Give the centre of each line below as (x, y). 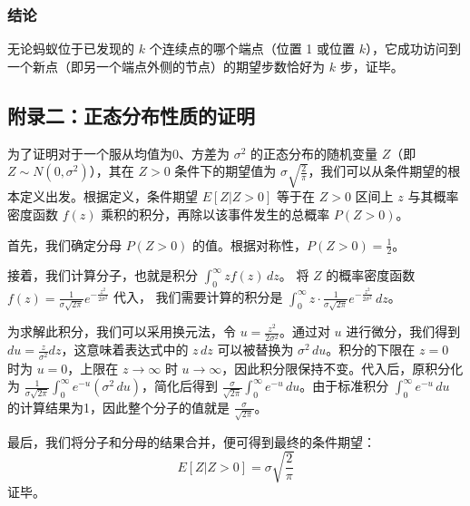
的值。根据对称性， (250, 244)
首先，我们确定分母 (64, 244)
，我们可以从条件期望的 (378, 171)
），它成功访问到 (413, 49)
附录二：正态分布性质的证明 (131, 115)
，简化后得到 (180, 386)
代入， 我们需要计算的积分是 (198, 297)
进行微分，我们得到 (403, 331)
